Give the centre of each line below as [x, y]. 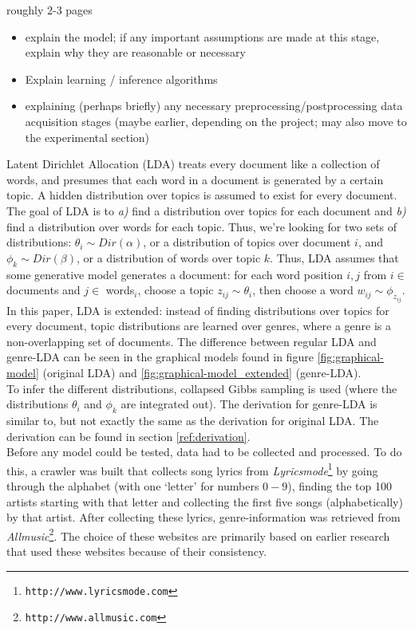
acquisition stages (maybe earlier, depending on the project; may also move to [216, 121]
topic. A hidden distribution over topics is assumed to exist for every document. [202, 195]
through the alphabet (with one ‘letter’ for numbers [133, 485]
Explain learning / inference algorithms [121, 79]
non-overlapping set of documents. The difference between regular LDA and [192, 341]
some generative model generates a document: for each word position [175, 274]
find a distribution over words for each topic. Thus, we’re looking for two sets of [202, 226]
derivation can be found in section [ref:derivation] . [128, 436]
